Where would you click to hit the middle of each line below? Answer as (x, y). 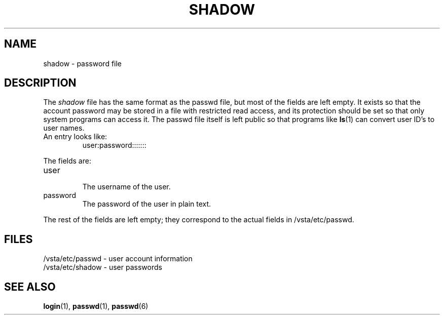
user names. (64, 128)
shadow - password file (83, 63)
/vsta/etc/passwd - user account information (118, 259)
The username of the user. (126, 187)
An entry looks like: (75, 137)
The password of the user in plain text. (147, 204)
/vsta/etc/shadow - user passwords (103, 267)
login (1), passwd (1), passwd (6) (96, 306)
